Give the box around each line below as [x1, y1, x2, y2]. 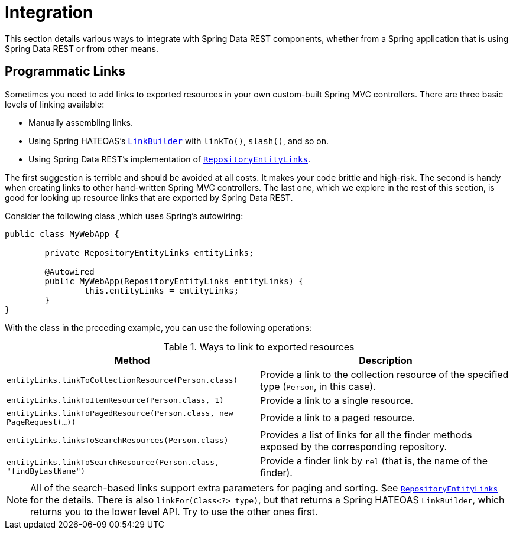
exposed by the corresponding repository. [260, 440, 447, 452]
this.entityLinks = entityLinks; [84, 285, 239, 295]
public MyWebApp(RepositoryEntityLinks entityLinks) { [44, 276, 304, 286]
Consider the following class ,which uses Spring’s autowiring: [5, 210, 243, 221]
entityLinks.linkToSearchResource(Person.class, [7, 457, 220, 467]
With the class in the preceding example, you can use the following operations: [5, 322, 312, 333]
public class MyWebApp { [5, 229, 119, 239]
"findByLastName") [7, 466, 86, 476]
